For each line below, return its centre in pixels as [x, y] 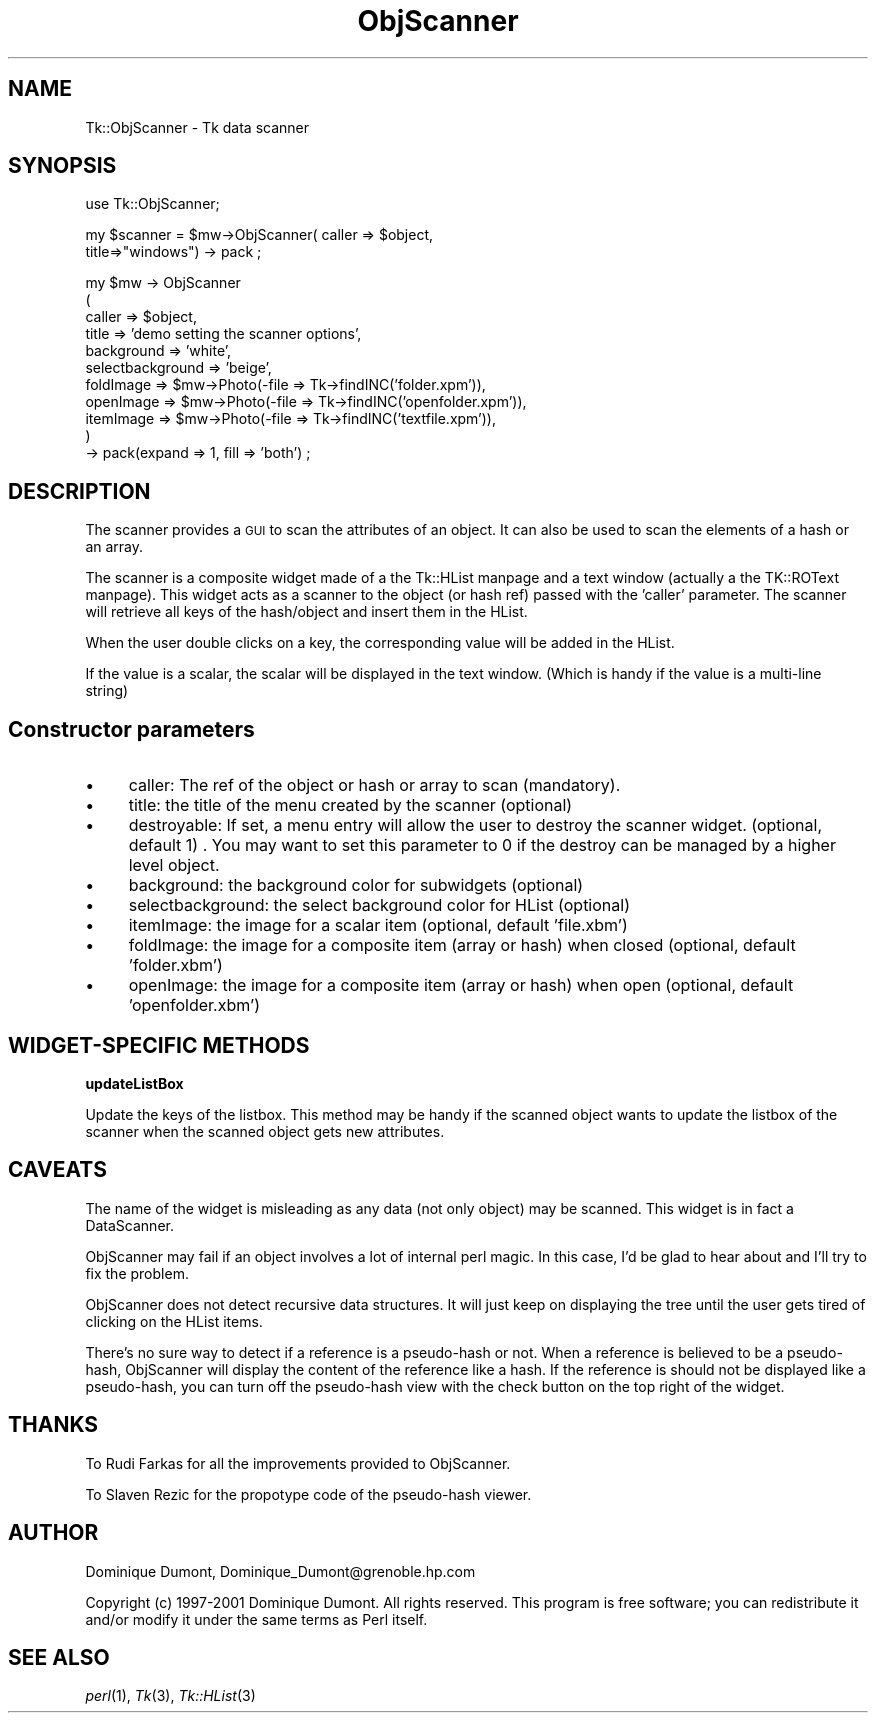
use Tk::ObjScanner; [152, 204]
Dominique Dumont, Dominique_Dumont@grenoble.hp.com [280, 1571]
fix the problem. [137, 1273]
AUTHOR [53, 1533]
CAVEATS [57, 1170]
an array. [114, 547]
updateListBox [134, 1083]
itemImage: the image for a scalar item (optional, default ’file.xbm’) [378, 925]
